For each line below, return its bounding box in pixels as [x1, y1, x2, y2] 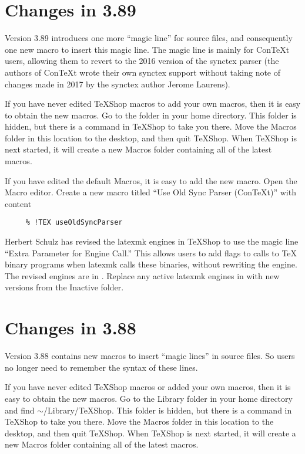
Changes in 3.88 [5, 316, 136, 340]
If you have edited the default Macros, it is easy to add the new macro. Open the [5, 174, 297, 187]
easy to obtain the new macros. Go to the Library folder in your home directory [5, 392, 293, 404]
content [5, 197, 32, 209]
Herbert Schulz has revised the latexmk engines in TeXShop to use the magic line [5, 235, 299, 248]
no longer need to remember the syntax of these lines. [5, 361, 198, 373]
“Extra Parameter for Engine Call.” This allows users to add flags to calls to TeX [5, 246, 297, 259]
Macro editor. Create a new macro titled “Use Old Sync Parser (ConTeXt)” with [5, 186, 296, 198]
